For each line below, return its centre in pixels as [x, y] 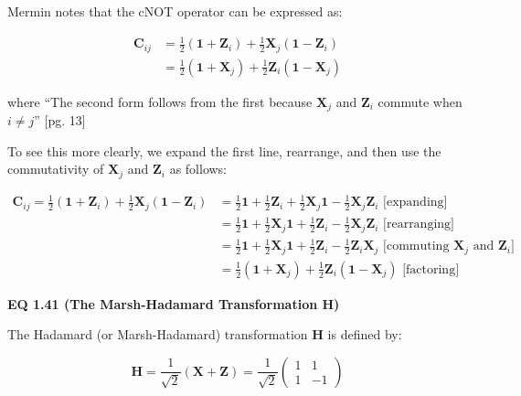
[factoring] [431, 269]
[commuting [416, 246]
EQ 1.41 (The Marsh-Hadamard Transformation [163, 303]
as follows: [198, 169]
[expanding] [415, 203]
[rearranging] [419, 225]
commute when [420, 101]
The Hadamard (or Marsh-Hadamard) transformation [158, 334]
